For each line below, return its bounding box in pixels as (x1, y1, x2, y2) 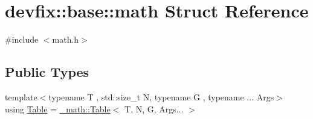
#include (5, 33, 39, 46)
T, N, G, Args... (124, 102, 184, 115)
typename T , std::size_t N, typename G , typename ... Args (48, 90, 274, 103)
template (5, 90, 37, 103)
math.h (52, 33, 79, 46)
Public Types (5, 63, 89, 81)
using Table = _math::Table (5, 102, 111, 115)
